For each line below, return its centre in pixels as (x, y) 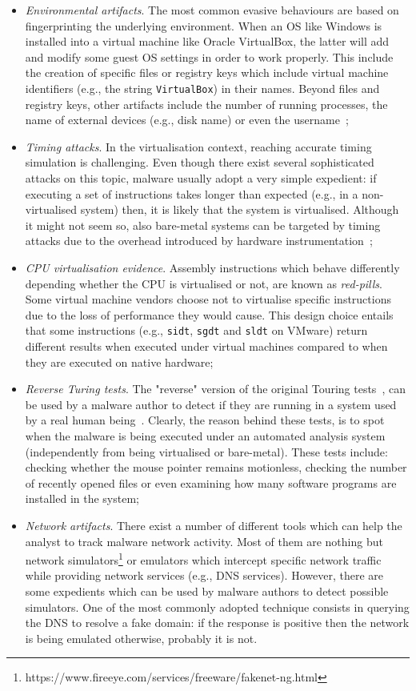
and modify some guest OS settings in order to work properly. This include (209, 56)
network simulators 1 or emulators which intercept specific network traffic (203, 558)
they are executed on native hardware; (119, 362)
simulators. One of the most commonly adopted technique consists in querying (217, 607)
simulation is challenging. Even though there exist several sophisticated (200, 162)
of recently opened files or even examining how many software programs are (211, 482)
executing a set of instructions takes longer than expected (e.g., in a (192, 193)
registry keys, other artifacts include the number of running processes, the (206, 104)
